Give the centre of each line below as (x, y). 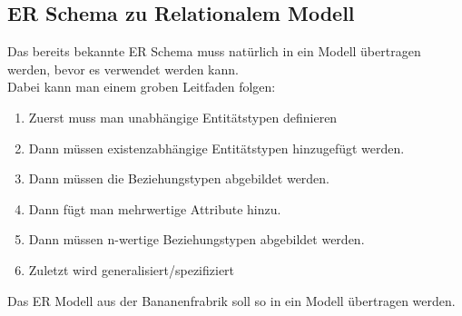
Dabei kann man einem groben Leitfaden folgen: (142, 87)
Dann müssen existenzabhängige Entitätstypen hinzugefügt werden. (216, 148)
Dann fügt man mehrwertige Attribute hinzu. (155, 208)
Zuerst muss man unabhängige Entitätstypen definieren (183, 117)
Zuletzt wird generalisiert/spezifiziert (132, 269)
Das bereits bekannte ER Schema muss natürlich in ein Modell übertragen (214, 51)
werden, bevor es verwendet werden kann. (123, 69)
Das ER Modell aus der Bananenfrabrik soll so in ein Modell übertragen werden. (231, 300)
